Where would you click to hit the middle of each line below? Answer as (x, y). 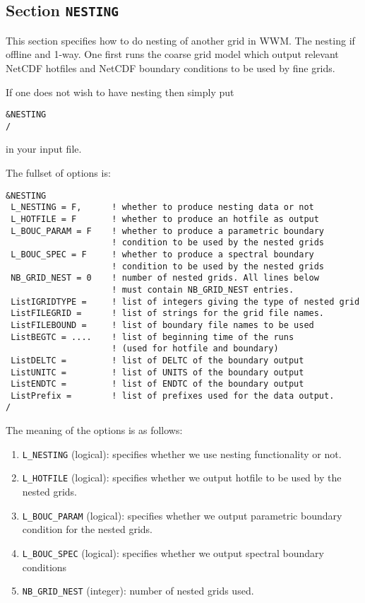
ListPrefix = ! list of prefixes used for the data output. (173, 396)
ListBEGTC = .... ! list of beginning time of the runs (152, 337)
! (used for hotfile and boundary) (195, 349)
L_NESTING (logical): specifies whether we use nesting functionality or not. (182, 453)
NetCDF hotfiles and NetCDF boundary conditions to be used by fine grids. (170, 68)
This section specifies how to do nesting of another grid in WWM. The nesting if (180, 40)
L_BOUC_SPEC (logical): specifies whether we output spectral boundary (173, 552)
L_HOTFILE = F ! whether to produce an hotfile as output (165, 219)
